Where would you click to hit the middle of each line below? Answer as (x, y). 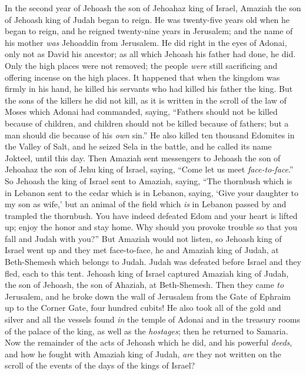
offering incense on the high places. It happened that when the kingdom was (142, 77)
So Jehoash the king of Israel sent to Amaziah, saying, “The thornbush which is (149, 180)
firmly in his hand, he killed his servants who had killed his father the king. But (149, 89)
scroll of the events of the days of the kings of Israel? (100, 365)
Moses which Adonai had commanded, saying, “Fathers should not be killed (141, 112)
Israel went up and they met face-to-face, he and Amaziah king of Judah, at (142, 250)
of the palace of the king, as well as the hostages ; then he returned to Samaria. (147, 331)
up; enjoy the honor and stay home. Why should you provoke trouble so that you (151, 227)
